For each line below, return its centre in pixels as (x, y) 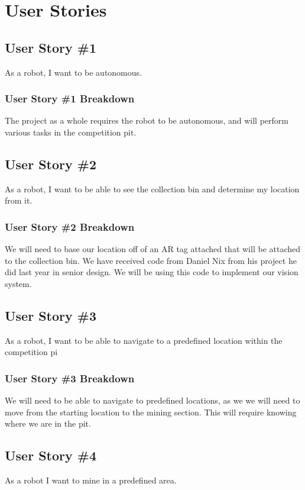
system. (18, 283)
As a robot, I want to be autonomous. (73, 72)
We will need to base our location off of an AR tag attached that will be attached (153, 249)
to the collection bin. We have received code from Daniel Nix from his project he (151, 260)
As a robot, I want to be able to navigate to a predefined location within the (144, 340)
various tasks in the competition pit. (71, 132)
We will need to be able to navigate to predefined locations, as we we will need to (152, 400)
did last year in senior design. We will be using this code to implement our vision (152, 272)
